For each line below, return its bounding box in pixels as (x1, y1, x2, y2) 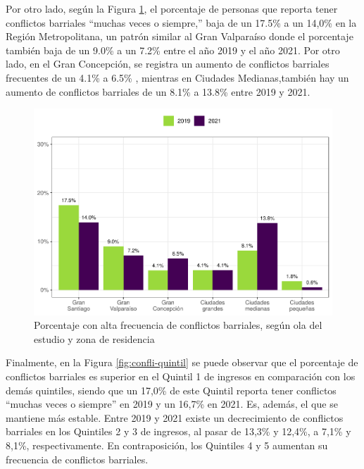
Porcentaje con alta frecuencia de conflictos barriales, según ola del (34, 318, 322, 332)
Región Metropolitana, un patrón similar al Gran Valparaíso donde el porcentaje (6, 29, 353, 44)
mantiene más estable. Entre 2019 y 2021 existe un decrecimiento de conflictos (6, 410, 344, 425)
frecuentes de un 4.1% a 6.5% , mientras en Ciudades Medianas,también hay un (6, 70, 349, 85)
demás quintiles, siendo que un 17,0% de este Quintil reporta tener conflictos (6, 382, 337, 397)
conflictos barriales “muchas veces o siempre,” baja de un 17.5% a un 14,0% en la (6, 15, 357, 30)
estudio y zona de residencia (34, 331, 155, 346)
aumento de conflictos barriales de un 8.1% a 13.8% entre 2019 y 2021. (6, 84, 310, 99)
